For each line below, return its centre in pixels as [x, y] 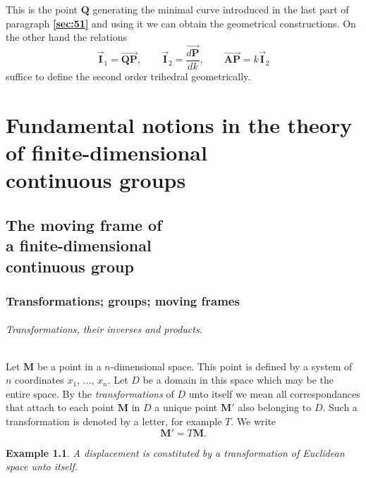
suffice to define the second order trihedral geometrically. [128, 76]
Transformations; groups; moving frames [123, 300]
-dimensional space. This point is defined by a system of [231, 366]
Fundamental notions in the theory [179, 124]
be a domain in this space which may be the [238, 380]
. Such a [340, 407]
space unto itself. [42, 466]
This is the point [42, 9]
